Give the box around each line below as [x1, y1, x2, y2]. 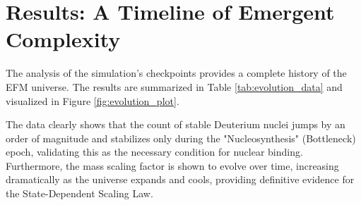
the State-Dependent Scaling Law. [6, 186, 153, 201]
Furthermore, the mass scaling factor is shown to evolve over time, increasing [6, 158, 339, 173]
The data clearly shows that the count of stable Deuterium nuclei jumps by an [6, 117, 345, 132]
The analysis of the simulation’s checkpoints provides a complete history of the [6, 66, 347, 80]
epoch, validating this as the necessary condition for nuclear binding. [6, 144, 303, 159]
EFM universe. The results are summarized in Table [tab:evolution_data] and [6, 79, 343, 94]
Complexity [6, 25, 121, 54]
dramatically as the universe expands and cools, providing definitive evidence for [6, 172, 355, 187]
